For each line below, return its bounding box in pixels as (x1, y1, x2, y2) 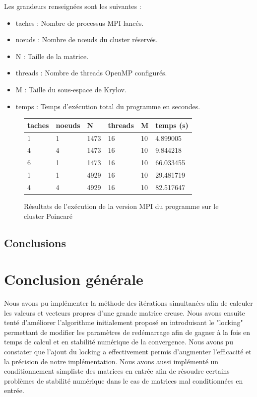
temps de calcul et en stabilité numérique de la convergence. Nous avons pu (4, 336, 233, 347)
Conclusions (4, 235, 66, 250)
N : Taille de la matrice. (15, 51, 89, 61)
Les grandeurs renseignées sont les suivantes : (4, 1, 141, 11)
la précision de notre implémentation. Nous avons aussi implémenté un (4, 356, 219, 366)
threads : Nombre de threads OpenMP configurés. (15, 67, 167, 78)
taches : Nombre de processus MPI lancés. (15, 17, 144, 28)
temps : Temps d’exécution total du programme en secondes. (15, 101, 200, 111)
